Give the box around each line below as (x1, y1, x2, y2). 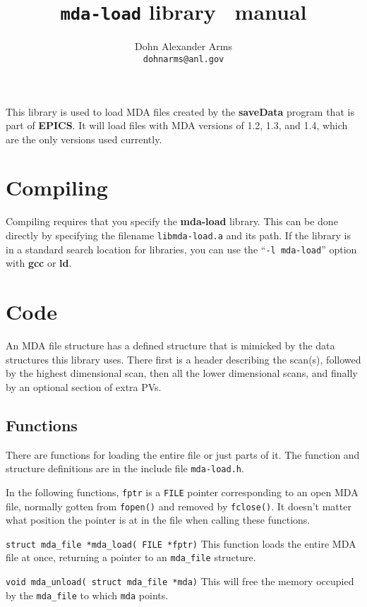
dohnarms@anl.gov (143, 54, 224, 64)
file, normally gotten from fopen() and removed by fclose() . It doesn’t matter (6, 498, 351, 513)
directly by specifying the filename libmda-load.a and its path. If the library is (6, 228, 351, 242)
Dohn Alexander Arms (134, 39, 233, 54)
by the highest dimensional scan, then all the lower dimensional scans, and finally (6, 366, 358, 380)
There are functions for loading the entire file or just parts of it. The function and (6, 447, 360, 462)
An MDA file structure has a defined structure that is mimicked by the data (6, 338, 335, 353)
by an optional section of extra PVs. (6, 379, 162, 394)
